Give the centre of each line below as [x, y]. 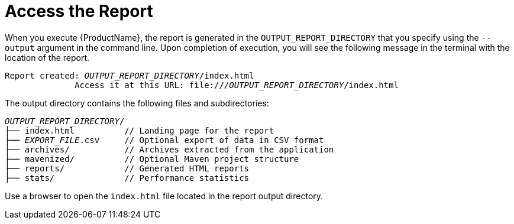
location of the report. [47, 57]
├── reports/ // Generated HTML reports [127, 168]
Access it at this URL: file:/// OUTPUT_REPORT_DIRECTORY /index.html [237, 85]
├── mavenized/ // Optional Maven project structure [152, 159]
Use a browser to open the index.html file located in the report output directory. [164, 196]
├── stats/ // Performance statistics [127, 178]
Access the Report [79, 11]
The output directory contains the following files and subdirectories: [137, 103]
